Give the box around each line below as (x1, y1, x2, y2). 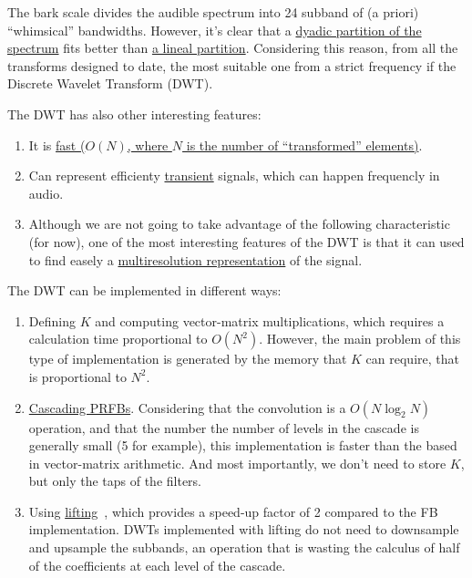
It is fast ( (28, 135, 86, 154)
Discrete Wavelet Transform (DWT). (7, 74, 213, 93)
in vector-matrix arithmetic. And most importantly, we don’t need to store (28, 453, 446, 472)
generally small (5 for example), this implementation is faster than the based (28, 436, 457, 455)
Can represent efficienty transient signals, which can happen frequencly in (28, 166, 440, 185)
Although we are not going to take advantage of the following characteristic (28, 214, 450, 233)
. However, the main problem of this (259, 329, 461, 348)
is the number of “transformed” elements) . (186, 135, 423, 154)
